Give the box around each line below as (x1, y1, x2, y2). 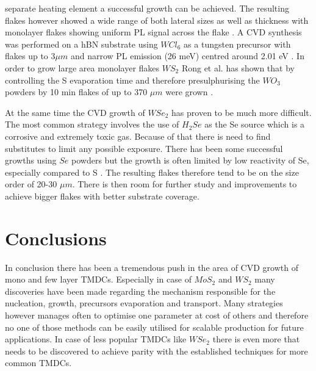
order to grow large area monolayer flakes (5, 61, 160, 74)
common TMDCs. (5, 356, 72, 369)
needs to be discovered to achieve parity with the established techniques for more (5, 344, 308, 357)
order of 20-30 (5, 178, 57, 190)
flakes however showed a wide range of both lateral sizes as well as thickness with (5, 13, 309, 26)
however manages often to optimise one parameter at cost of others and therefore (5, 309, 309, 321)
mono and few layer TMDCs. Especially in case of (5, 273, 192, 286)
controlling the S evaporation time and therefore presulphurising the (5, 73, 260, 86)
